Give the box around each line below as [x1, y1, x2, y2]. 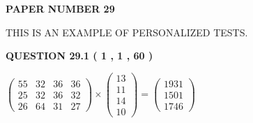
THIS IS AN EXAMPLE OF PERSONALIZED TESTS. [6, 24, 248, 39]
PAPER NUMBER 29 [6, 1, 115, 15]
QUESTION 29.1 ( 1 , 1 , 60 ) [6, 48, 153, 63]
